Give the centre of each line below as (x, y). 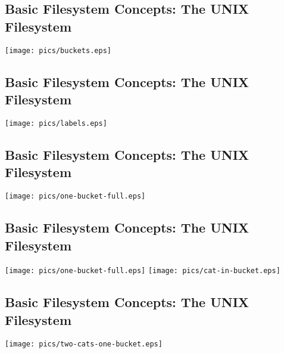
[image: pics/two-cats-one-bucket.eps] (84, 344)
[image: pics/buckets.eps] (58, 50)
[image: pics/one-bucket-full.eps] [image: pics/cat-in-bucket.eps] (143, 271)
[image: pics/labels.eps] (56, 123)
